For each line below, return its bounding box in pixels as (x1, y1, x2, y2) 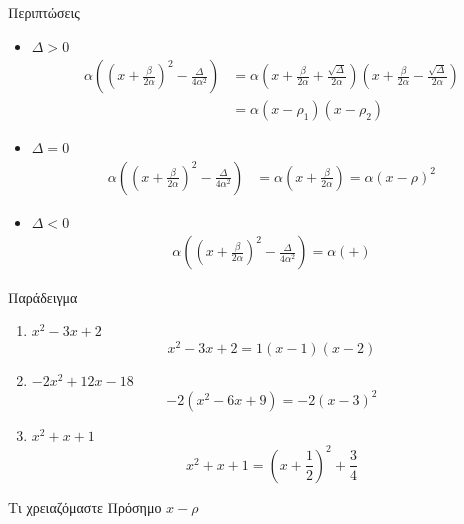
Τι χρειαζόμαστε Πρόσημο (8, 496, 162, 517)
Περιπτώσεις (8, 2, 80, 22)
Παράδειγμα (8, 286, 78, 307)
